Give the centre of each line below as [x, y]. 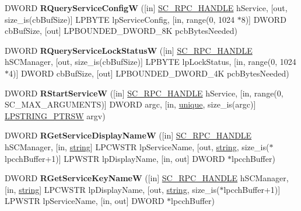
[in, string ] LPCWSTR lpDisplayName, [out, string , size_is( [112, 189]
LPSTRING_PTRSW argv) [55, 115]
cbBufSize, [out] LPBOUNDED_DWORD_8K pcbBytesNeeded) [121, 31]
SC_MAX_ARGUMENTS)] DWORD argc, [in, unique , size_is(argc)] [130, 104]
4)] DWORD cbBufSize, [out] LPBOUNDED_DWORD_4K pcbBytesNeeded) [149, 73]
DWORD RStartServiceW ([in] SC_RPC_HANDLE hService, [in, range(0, [144, 93]
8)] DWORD [264, 19]
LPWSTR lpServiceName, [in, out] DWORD [85, 201]
